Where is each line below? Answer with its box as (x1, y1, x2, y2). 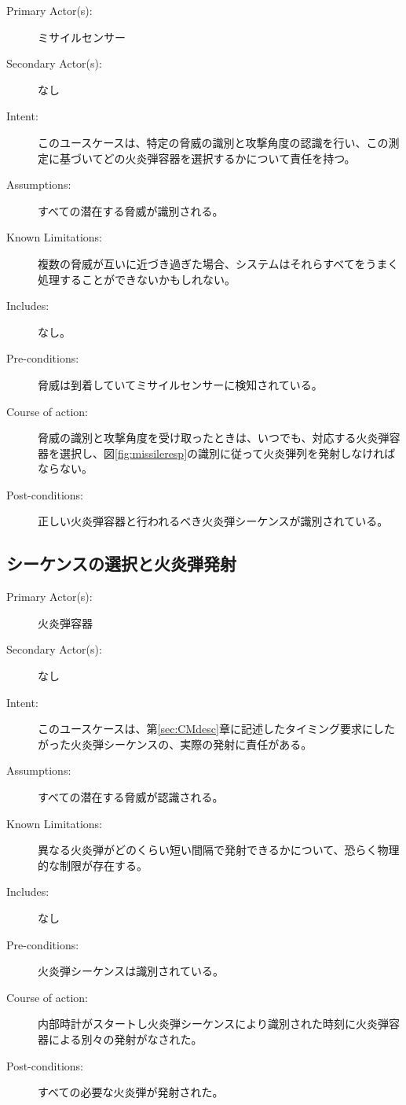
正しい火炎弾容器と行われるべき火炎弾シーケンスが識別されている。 (38, 513, 389, 529)
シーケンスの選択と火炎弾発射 (6, 551, 236, 576)
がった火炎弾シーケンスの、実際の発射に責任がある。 (38, 735, 313, 752)
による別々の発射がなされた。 (48, 1030, 203, 1047)
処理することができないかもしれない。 (38, 271, 236, 287)
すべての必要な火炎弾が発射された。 (38, 1084, 224, 1100)
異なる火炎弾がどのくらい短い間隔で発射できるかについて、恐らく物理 (38, 842, 400, 858)
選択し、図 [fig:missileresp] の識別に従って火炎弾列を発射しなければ (59, 444, 396, 461)
